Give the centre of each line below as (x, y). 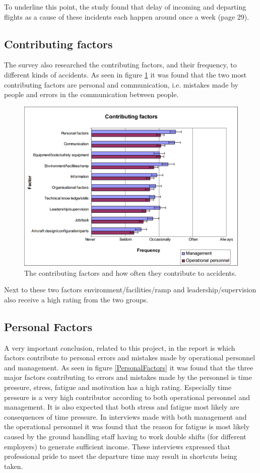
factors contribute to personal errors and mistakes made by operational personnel (130, 358)
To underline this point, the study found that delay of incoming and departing (125, 7)
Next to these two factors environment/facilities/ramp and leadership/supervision (130, 290)
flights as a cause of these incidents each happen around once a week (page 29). (127, 16)
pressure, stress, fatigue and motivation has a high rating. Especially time (118, 387)
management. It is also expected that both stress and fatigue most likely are (122, 407)
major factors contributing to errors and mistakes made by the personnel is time (128, 377)
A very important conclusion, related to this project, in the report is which (120, 347)
